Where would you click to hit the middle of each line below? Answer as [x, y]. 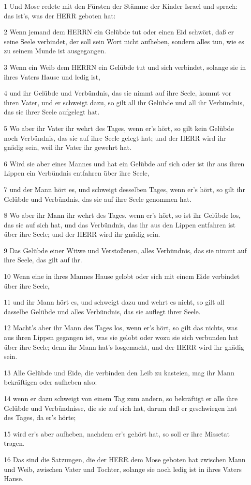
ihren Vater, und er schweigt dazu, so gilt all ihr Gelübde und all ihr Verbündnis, [124, 102]
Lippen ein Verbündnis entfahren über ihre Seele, [77, 173]
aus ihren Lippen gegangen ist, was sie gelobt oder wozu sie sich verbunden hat [121, 337]
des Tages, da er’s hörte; [40, 417]
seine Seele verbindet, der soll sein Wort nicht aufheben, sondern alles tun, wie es [124, 41]
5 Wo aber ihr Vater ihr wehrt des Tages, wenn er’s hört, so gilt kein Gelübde [119, 128]
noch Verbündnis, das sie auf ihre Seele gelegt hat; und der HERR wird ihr [115, 137]
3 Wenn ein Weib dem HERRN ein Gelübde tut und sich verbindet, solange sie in [125, 67]
